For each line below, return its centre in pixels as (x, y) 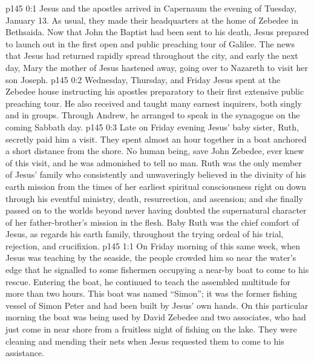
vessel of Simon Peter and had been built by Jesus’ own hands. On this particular (157, 305)
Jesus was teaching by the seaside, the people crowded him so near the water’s (151, 258)
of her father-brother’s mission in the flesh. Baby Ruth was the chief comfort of (152, 222)
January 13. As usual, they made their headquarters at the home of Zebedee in (152, 20)
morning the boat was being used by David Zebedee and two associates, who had (156, 317)
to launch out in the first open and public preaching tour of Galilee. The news (150, 43)
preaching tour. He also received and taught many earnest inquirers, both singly (154, 103)
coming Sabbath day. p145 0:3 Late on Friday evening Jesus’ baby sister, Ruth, (152, 127)
